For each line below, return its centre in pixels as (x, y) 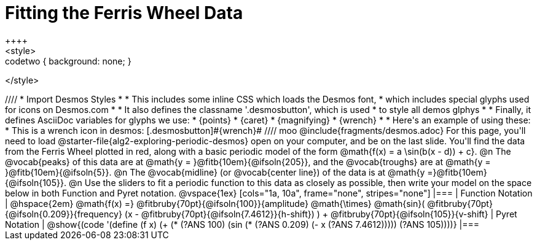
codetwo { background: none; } (68, 61)
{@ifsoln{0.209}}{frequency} (64, 214)
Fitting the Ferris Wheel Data (124, 13)
